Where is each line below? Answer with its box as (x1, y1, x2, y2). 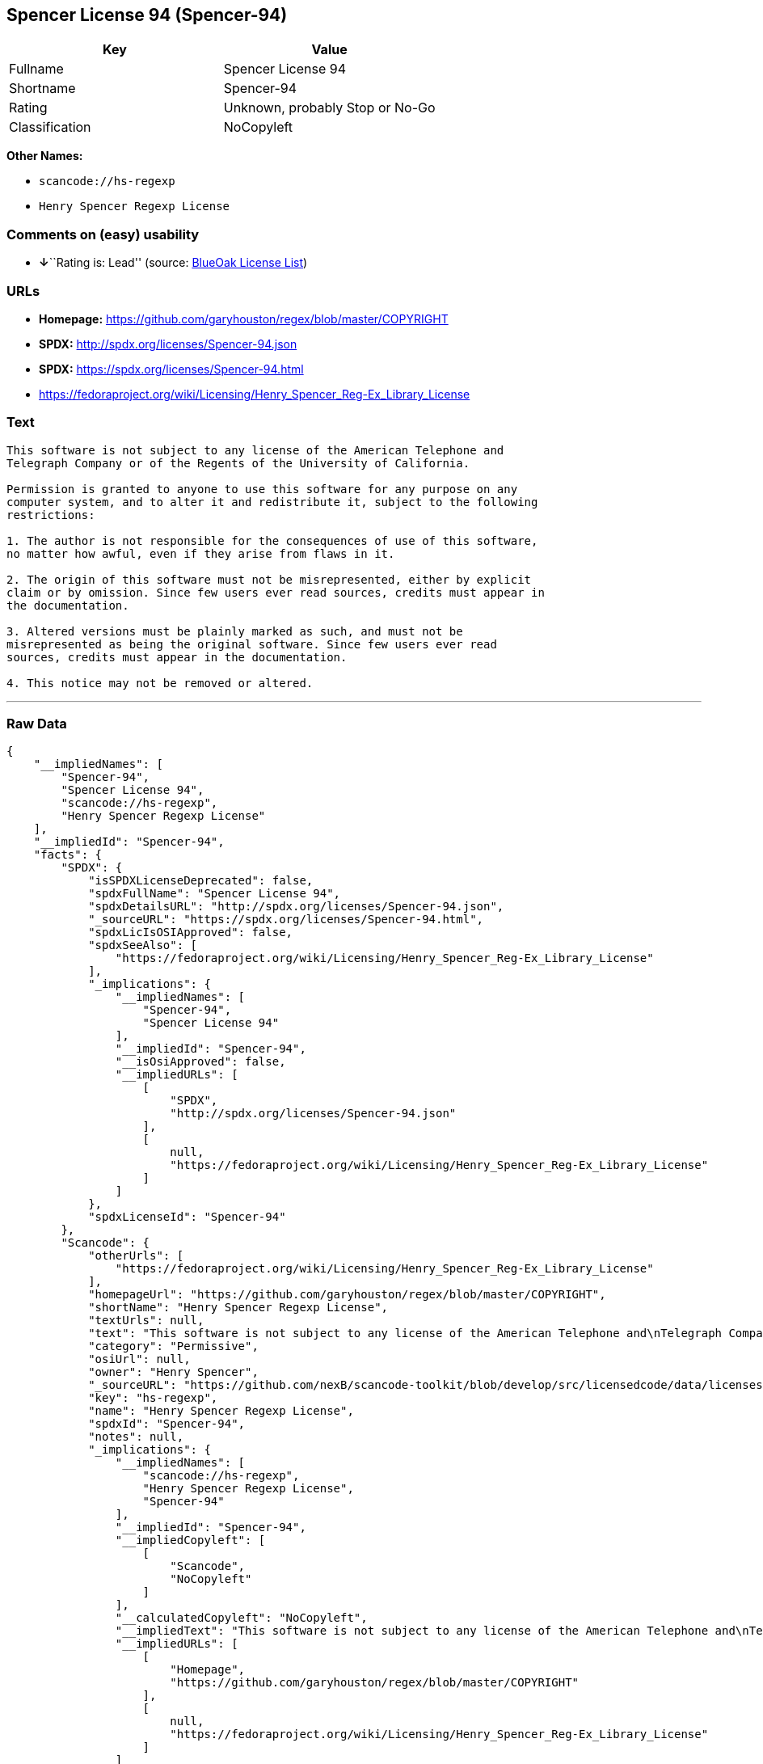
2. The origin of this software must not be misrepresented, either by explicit (6, 572, 532, 586)
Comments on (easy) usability (6, 226, 200, 243)
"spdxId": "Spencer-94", (88, 1417, 246, 1431)
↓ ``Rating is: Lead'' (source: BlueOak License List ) (39, 255, 308, 270)
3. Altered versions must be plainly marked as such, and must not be (6, 624, 463, 638)
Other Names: (6, 149, 83, 163)
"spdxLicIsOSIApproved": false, (88, 926, 293, 939)
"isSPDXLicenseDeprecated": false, (88, 874, 314, 888)
